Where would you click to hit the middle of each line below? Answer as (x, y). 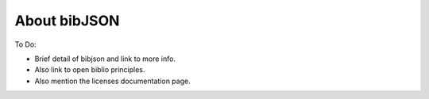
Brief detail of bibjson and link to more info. (105, 59)
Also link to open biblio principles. (90, 70)
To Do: (25, 44)
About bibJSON (67, 21)
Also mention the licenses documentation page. (112, 81)
